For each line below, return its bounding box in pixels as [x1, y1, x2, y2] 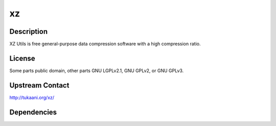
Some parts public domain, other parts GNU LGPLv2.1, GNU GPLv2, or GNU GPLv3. [9, 67, 184, 74]
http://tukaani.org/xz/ [9, 94, 55, 100]
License [9, 54, 35, 62]
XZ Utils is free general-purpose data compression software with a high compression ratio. [9, 41, 201, 47]
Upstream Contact [9, 81, 70, 90]
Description [9, 27, 48, 36]
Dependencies [9, 108, 57, 116]
